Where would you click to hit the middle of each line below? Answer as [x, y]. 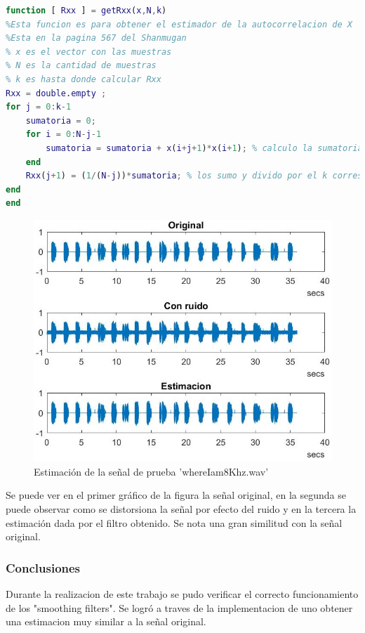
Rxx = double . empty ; [56, 93]
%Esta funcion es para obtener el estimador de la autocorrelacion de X [179, 24]
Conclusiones [43, 567]
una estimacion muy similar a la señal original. [106, 621]
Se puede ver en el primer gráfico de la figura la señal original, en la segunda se [176, 495]
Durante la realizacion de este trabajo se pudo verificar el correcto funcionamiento [182, 593]
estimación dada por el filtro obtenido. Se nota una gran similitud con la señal [174, 522]
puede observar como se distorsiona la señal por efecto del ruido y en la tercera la [181, 508]
